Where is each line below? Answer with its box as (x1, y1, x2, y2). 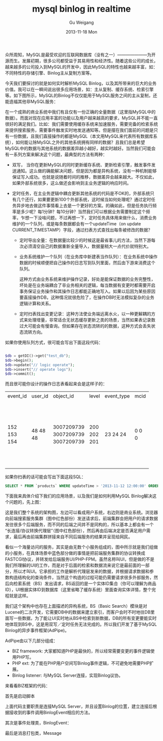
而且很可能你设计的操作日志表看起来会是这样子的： (5, 381, 107, 387)
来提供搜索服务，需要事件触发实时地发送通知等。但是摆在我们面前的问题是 (5, 127, 154, 133)
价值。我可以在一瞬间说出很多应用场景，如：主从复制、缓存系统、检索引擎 (5, 86, 154, 92)
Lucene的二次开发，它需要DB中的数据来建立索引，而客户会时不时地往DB (5, 609, 151, 615)
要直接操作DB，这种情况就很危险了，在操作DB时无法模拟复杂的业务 (19, 294, 155, 300)
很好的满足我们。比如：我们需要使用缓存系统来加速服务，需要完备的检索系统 (5, 121, 158, 127)
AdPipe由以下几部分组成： (5, 638, 58, 644)
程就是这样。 (5, 593, 31, 599)
